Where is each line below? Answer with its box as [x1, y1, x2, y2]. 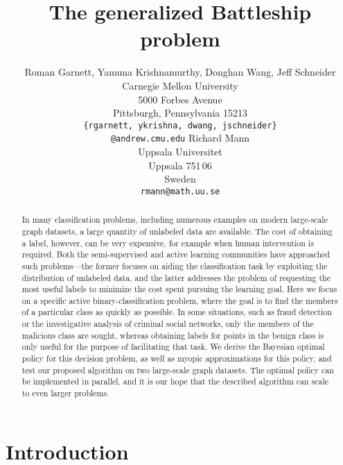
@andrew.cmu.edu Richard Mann [110, 130, 250, 145]
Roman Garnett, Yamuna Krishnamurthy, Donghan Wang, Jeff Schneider [24, 65, 336, 79]
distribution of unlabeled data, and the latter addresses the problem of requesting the [21, 271, 331, 283]
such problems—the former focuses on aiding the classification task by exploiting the [21, 260, 328, 271]
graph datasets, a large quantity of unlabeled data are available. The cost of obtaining [21, 225, 333, 237]
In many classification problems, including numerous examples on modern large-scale [21, 214, 328, 226]
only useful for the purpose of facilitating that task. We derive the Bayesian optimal [21, 341, 325, 353]
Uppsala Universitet [138, 144, 222, 158]
